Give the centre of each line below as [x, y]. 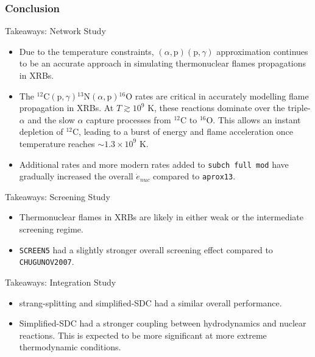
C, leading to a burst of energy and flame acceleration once [183, 132]
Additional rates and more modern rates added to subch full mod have [154, 164]
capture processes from [129, 119]
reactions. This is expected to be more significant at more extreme [143, 335]
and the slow [51, 119]
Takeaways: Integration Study [61, 282]
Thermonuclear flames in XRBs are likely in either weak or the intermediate [161, 217]
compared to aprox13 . [194, 176]
